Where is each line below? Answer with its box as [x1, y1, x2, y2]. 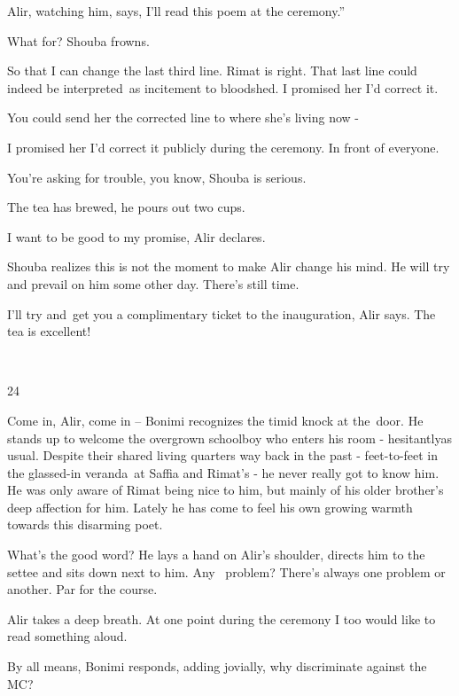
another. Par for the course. [7, 580, 158, 598]
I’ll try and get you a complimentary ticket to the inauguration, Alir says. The [7, 304, 436, 323]
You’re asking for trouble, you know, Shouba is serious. [7, 168, 307, 186]
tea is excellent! [7, 322, 91, 340]
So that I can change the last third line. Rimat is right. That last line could [7, 61, 417, 80]
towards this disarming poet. [7, 515, 163, 534]
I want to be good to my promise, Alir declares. [7, 227, 266, 246]
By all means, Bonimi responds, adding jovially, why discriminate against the [7, 657, 427, 676]
